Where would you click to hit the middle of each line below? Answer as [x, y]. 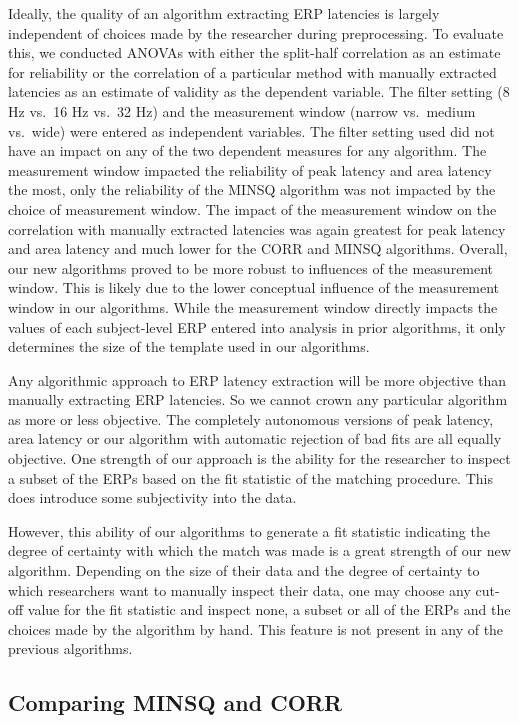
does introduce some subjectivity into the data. [152, 497]
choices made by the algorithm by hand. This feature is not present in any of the [256, 628]
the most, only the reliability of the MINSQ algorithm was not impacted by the [252, 189]
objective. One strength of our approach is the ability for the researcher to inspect [259, 458]
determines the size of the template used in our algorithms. [189, 346]
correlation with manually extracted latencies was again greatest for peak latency [257, 228]
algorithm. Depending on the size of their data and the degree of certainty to [244, 570]
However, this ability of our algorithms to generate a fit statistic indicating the [249, 530]
